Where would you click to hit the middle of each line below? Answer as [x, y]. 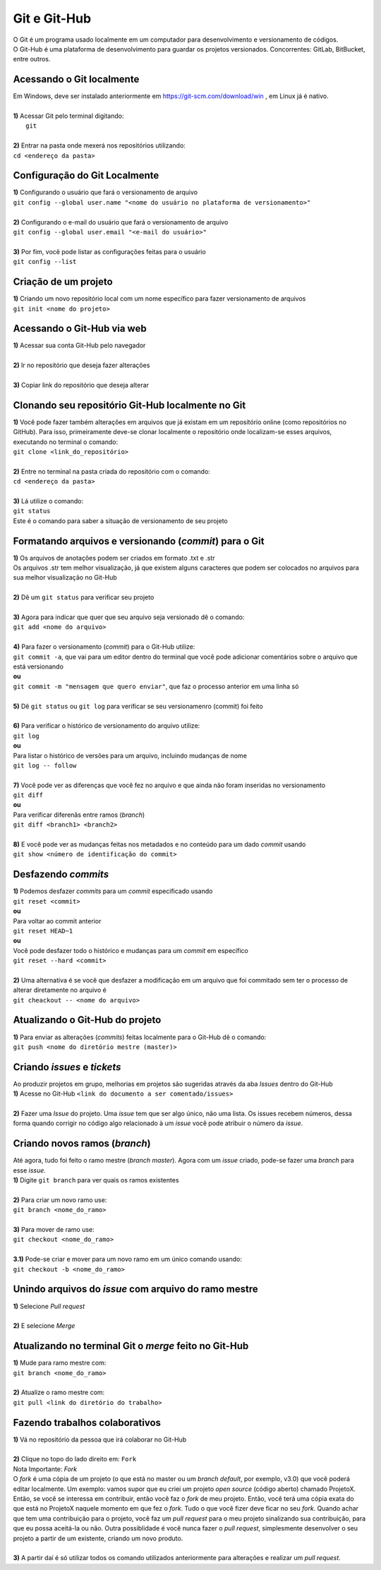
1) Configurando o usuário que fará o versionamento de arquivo [105, 192]
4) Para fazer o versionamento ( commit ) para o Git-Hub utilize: [104, 647]
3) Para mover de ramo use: [54, 1230]
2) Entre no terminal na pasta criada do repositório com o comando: [112, 471]
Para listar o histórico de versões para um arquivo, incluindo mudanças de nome [130, 755]
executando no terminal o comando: [66, 442]
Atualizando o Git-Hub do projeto [87, 1020]
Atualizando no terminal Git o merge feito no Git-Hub [131, 1346]
